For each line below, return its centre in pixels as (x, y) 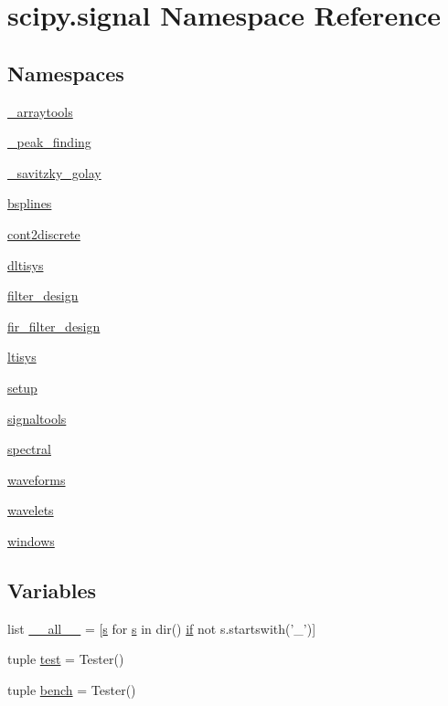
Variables (52, 590)
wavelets (31, 510)
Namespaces (66, 73)
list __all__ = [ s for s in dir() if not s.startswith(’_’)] (162, 628)
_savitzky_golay (54, 172)
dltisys (26, 264)
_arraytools (40, 111)
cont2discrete (44, 233)
